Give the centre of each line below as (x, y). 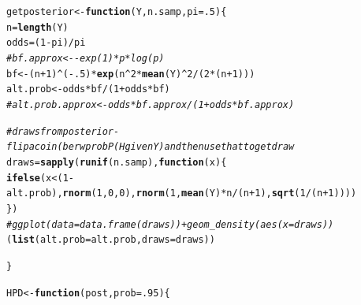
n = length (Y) (37, 27)
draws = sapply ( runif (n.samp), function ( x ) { (117, 162)
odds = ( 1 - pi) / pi (46, 43)
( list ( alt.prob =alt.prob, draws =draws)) (111, 240)
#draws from (35, 131)
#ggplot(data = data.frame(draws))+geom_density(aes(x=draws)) (170, 224)
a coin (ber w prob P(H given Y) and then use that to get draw (162, 147)
